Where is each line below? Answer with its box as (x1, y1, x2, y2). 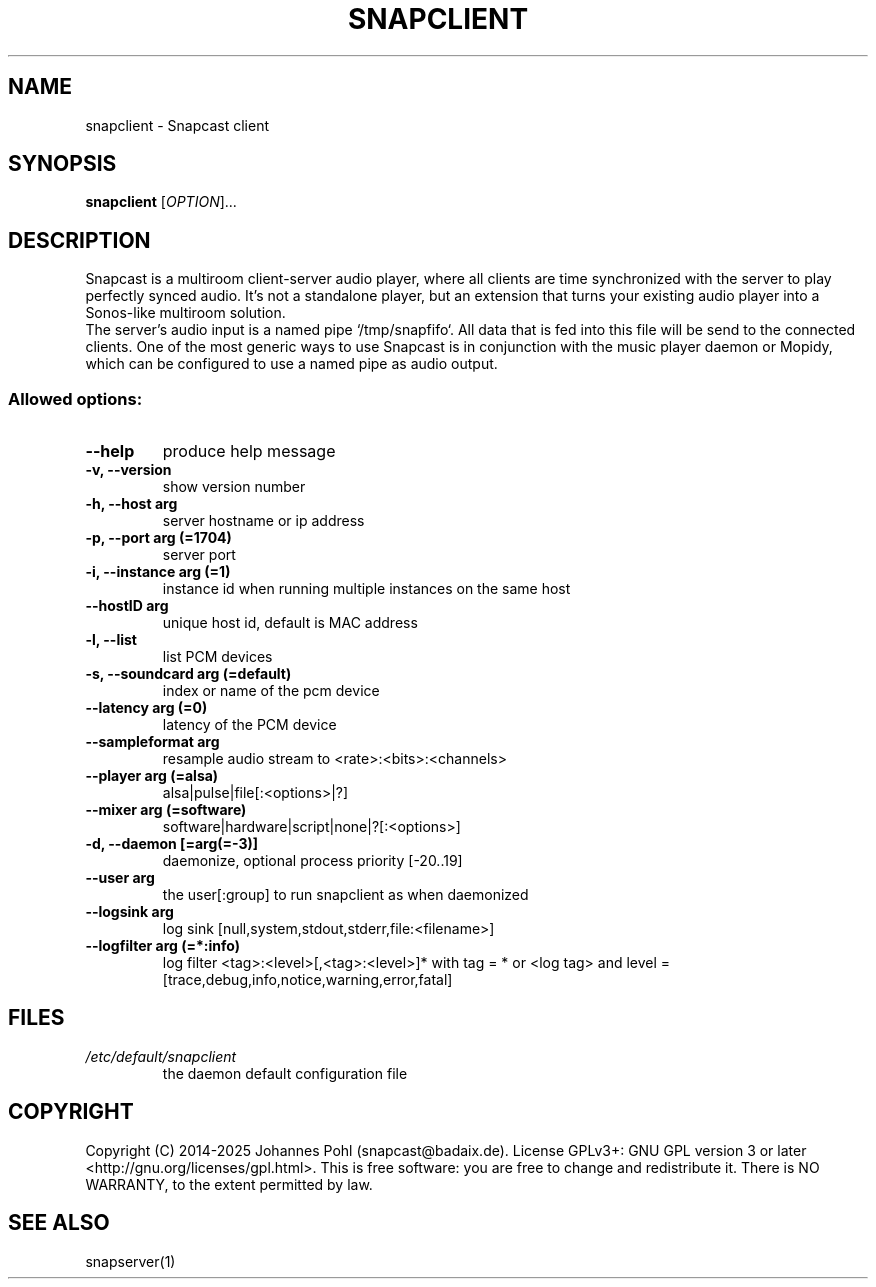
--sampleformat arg (85, 733, 220, 751)
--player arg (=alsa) (85, 767, 219, 785)
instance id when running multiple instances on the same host (162, 580, 571, 598)
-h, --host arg (85, 495, 178, 513)
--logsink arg (85, 903, 174, 921)
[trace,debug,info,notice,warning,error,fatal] (162, 971, 453, 989)
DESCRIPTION (8, 227, 151, 253)
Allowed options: (8, 388, 143, 409)
